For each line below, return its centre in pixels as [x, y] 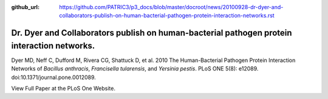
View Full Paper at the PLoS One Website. [63, 89]
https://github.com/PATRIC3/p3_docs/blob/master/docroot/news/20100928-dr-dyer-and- [171, 7]
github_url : [25, 7]
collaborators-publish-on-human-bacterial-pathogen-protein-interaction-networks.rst [167, 16]
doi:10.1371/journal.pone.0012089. [54, 77]
